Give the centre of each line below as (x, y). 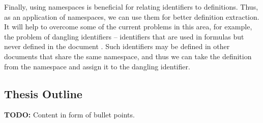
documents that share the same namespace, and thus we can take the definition (128, 56)
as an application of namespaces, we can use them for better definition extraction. (132, 16)
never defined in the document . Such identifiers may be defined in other (117, 46)
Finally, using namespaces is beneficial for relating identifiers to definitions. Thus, (131, 7)
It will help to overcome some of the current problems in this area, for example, (128, 27)
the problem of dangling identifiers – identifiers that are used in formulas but (124, 36)
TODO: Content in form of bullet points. (69, 115)
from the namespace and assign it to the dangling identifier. (97, 66)
